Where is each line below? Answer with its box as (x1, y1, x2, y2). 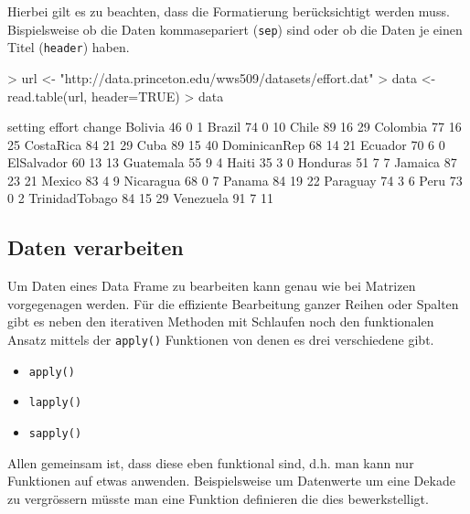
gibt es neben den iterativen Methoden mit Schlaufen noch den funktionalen (7, 312, 434, 331)
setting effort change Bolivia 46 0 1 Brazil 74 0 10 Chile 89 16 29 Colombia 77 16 (7, 117, 462, 136)
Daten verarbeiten (7, 233, 184, 262)
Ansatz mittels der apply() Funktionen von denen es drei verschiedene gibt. (7, 330, 434, 349)
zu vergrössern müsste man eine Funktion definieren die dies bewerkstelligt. (7, 488, 429, 508)
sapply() (28, 427, 82, 441)
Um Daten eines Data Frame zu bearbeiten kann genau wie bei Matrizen (7, 276, 416, 295)
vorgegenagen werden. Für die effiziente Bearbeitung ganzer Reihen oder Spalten (7, 294, 459, 313)
